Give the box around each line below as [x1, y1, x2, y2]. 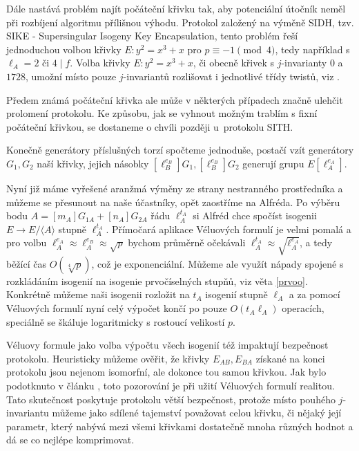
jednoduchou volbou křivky [6, 42, 122, 56]
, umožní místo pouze [26, 68, 117, 83]
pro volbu [6, 235, 47, 250]
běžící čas [6, 256, 47, 270]
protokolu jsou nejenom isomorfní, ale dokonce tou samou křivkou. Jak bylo [6, 365, 327, 379]
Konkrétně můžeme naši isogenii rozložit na [6, 287, 190, 302]
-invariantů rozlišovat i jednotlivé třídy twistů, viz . [123, 68, 340, 83]
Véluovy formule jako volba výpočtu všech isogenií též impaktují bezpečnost [6, 338, 329, 352]
